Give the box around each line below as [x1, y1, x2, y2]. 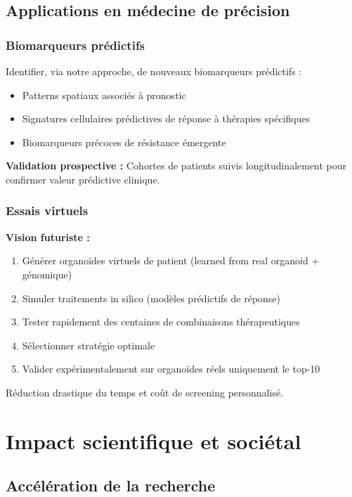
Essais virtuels [6, 202, 89, 219]
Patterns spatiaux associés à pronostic [22, 87, 186, 102]
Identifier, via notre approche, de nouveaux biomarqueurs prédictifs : [6, 64, 302, 78]
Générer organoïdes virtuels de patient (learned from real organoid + [22, 253, 320, 268]
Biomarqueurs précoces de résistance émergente [22, 134, 226, 149]
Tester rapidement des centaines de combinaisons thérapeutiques [22, 314, 300, 329]
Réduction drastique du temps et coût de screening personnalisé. [6, 385, 284, 399]
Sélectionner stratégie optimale [22, 337, 155, 352]
